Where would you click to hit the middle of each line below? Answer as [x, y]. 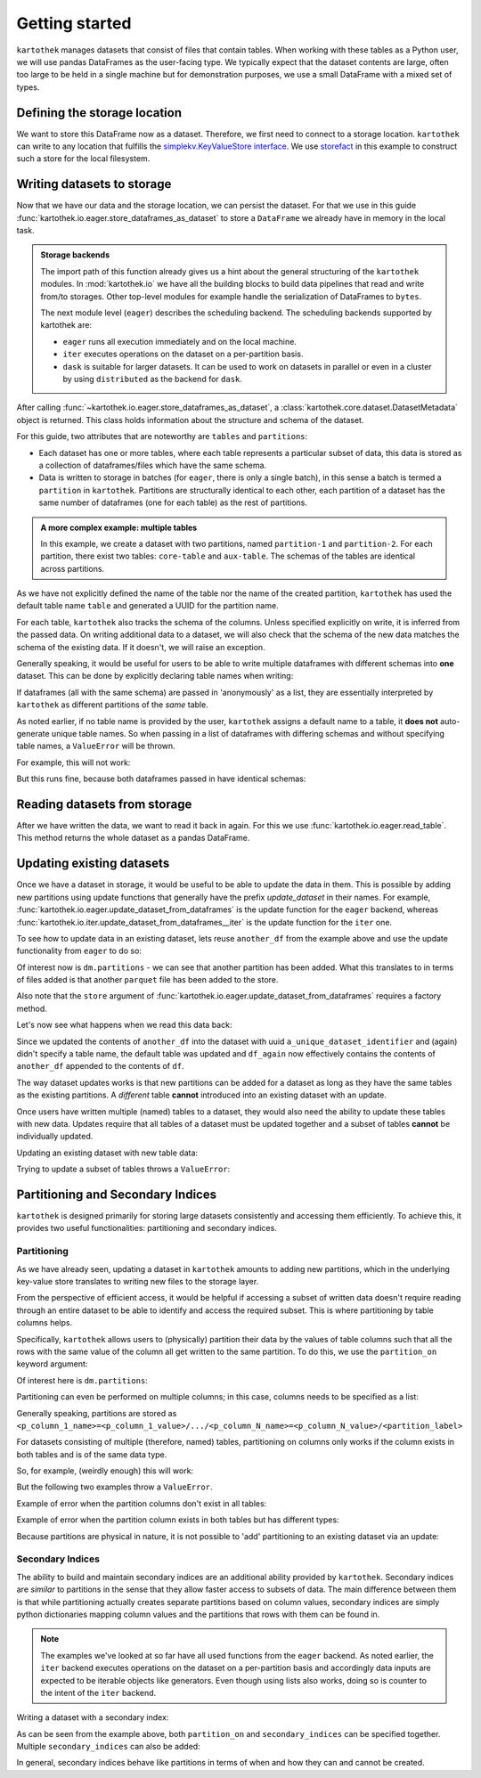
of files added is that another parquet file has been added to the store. [147, 980]
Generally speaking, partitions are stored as [97, 1413]
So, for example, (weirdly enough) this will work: [105, 1471]
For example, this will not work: [73, 763]
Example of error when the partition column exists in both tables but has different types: [178, 1520]
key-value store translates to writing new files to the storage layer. [138, 1281]
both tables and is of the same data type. [92, 1454]
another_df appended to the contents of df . [100, 1066]
